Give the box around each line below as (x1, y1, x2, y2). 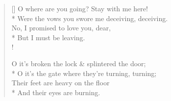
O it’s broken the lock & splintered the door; (11, 58, 146, 68)
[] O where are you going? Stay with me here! (11, 3, 148, 13)
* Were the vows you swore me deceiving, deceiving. (11, 13, 168, 23)
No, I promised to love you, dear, (11, 23, 111, 33)
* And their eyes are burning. (11, 87, 100, 97)
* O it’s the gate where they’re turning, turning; (11, 68, 157, 78)
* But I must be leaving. (11, 32, 85, 42)
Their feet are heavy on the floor (11, 77, 110, 88)
